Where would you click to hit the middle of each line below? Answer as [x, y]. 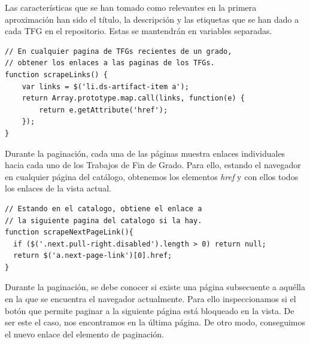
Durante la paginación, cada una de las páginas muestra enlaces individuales [145, 153]
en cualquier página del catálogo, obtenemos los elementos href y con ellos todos [152, 176]
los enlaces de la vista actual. [58, 188]
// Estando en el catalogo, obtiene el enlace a [104, 208]
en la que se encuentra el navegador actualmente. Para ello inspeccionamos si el [151, 299]
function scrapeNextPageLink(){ [69, 232]
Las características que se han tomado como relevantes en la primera [131, 7]
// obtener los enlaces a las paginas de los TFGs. [110, 63]
